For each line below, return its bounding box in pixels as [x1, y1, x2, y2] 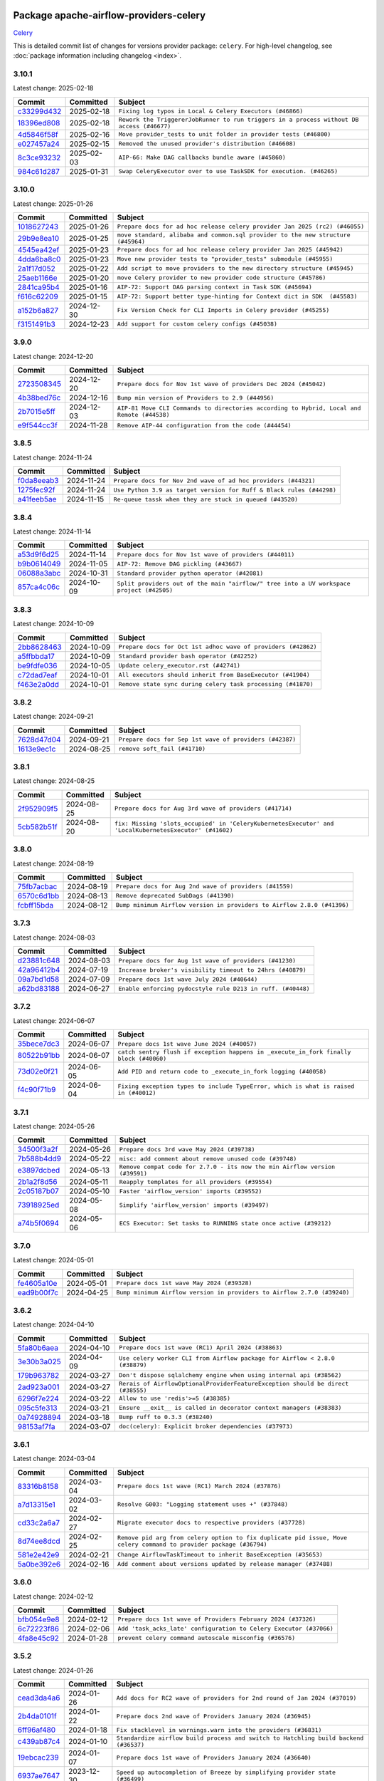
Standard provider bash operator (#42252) [118, 653, 258, 660]
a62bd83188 [17, 984, 60, 994]
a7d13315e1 [17, 1500, 56, 1510]
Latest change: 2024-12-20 [13, 352, 94, 360]
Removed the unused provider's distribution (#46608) [118, 140, 297, 147]
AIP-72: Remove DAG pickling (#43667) [117, 560, 243, 568]
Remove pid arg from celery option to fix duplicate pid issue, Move [117, 1534, 348, 1542]
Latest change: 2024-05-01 [13, 1256, 94, 1265]
